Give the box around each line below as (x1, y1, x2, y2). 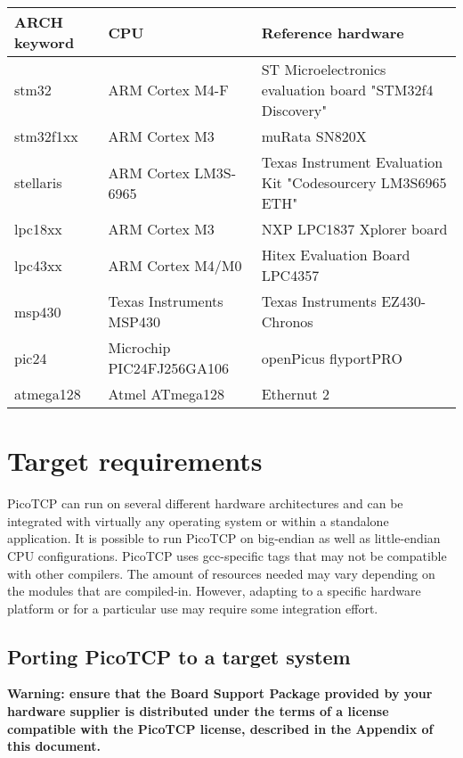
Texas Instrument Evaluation (261, 152, 443, 172)
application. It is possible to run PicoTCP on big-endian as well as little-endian (7, 529, 441, 548)
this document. (7, 737, 101, 755)
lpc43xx (14, 254, 62, 276)
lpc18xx (14, 218, 62, 239)
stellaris (14, 172, 62, 193)
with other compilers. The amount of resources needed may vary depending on (7, 564, 435, 582)
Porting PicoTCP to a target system (7, 642, 351, 670)
